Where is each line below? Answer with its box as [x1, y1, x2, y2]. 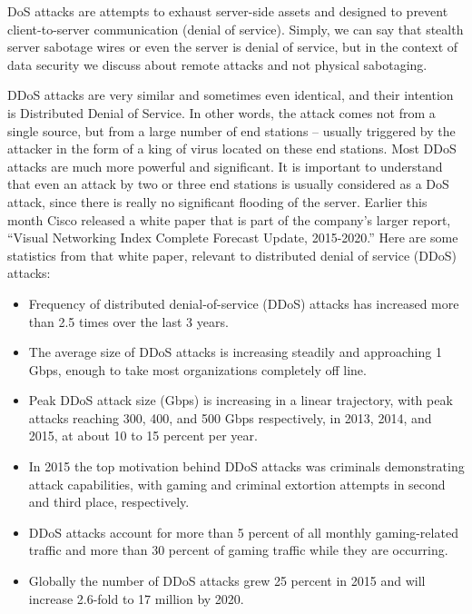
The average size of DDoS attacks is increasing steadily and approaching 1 [28, 342, 442, 361]
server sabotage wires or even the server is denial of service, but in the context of [7, 37, 458, 56]
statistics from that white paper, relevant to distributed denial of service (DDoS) [7, 245, 457, 264]
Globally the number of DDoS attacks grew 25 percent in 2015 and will [28, 571, 426, 590]
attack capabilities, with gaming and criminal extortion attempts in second [28, 474, 446, 493]
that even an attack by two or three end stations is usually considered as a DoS [7, 174, 449, 193]
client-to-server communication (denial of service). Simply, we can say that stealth [7, 19, 464, 38]
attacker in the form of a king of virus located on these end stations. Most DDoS [7, 139, 457, 158]
